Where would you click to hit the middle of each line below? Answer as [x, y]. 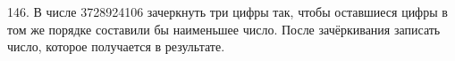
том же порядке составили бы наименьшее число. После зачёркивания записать [224, 29]
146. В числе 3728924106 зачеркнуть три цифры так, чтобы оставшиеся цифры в [227, 11]
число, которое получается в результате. [116, 46]
